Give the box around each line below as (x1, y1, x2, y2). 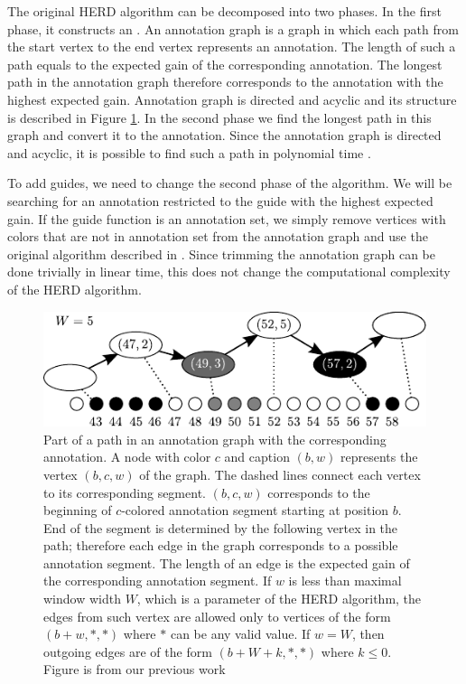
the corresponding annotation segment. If (43, 571, 272, 590)
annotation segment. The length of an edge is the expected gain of (43, 553, 410, 572)
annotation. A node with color (43, 447, 211, 466)
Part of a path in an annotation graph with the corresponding (43, 429, 387, 448)
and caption (224, 447, 290, 466)
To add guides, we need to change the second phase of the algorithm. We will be (7, 173, 452, 192)
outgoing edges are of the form (43, 642, 212, 661)
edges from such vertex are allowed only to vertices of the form (43, 606, 391, 625)
